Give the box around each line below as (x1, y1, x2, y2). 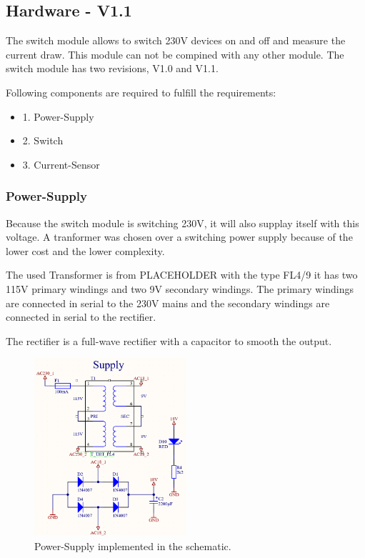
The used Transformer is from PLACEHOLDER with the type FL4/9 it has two (6, 267, 358, 282)
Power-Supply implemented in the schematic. (34, 538, 231, 553)
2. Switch (22, 133, 64, 148)
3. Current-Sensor (22, 156, 100, 171)
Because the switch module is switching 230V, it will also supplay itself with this (6, 215, 359, 230)
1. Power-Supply (22, 109, 94, 124)
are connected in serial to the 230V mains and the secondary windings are (6, 295, 330, 310)
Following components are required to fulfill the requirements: (6, 84, 276, 99)
